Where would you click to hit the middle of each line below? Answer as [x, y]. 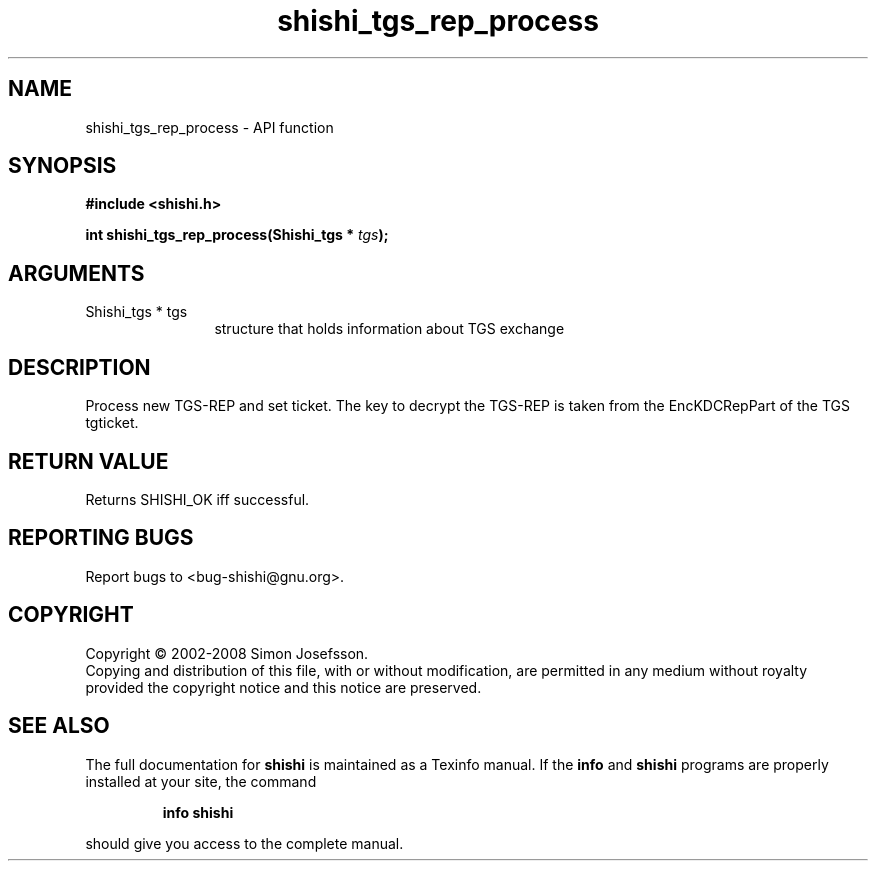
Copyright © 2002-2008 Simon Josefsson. [227, 653]
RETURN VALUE [88, 461]
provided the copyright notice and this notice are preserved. [283, 687]
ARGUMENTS [76, 273]
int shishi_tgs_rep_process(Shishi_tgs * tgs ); [237, 235]
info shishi [198, 812]
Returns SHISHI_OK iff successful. [197, 499]
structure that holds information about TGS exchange [389, 329]
